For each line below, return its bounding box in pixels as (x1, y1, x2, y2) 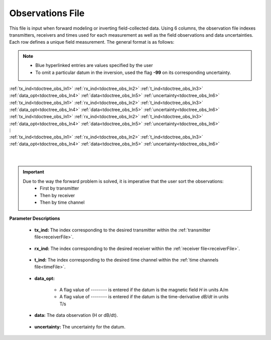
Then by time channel (40, 199, 85, 205)
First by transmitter (40, 185, 79, 191)
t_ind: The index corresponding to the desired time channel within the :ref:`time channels (34, 257, 219, 263)
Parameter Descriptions (9, 215, 60, 221)
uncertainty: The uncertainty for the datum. (34, 323, 125, 329)
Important (23, 169, 45, 175)
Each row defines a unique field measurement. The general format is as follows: (9, 39, 175, 45)
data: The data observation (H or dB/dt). (34, 312, 118, 318)
